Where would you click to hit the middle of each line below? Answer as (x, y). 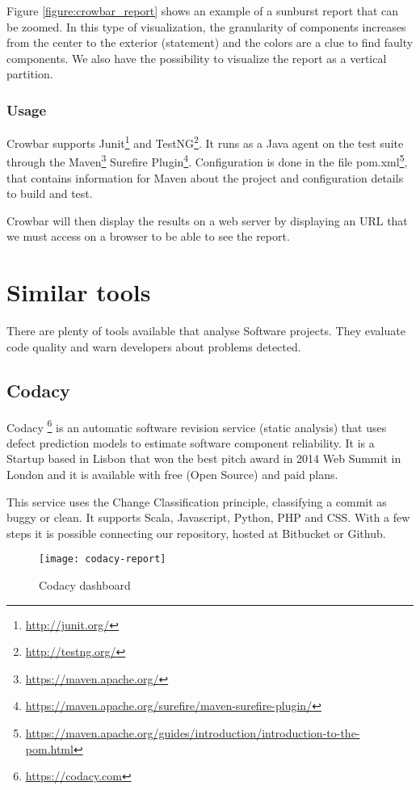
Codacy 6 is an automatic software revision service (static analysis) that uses (197, 426)
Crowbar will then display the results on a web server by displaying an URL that (207, 220)
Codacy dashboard (85, 585)
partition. (30, 74)
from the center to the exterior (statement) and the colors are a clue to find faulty (210, 42)
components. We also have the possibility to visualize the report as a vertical (197, 58)
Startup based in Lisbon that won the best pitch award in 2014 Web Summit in (204, 458)
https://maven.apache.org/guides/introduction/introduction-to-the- (193, 733)
